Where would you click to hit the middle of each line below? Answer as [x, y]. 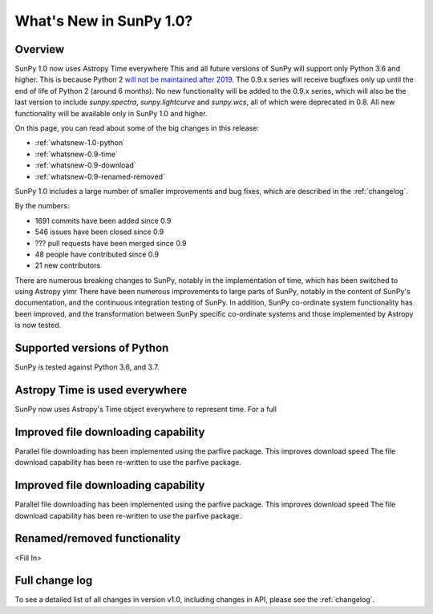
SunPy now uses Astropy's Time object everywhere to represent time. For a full [146, 410]
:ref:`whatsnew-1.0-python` [80, 143]
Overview [40, 49]
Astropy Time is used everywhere [101, 390]
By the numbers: [42, 206]
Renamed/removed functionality [98, 538]
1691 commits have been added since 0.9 [103, 220]
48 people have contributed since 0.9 [97, 254]
